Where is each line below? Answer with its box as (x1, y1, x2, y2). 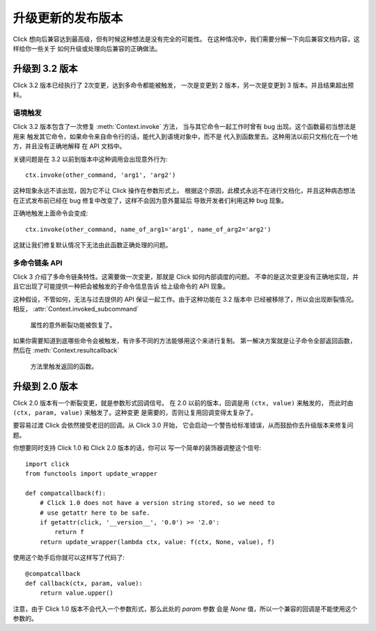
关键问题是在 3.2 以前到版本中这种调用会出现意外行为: (13, 155, 168, 163)
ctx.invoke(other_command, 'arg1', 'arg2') (25, 171, 176, 179)
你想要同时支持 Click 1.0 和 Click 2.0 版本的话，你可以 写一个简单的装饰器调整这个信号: (13, 444, 262, 452)
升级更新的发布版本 (13, 10, 123, 26)
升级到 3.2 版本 (13, 63, 78, 75)
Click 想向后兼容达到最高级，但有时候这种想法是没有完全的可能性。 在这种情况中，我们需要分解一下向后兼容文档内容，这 (13, 35, 360, 43)
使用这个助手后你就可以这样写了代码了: (13, 554, 125, 562)
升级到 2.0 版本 (13, 380, 78, 392)
